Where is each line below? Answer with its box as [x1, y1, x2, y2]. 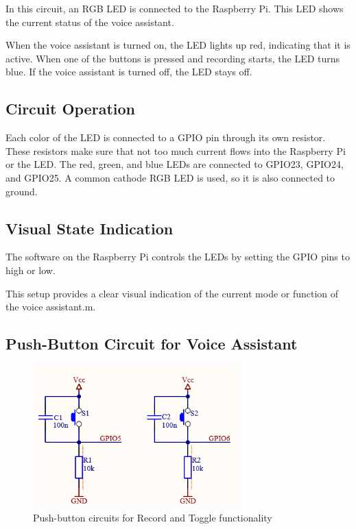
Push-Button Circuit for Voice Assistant [5, 333, 298, 354]
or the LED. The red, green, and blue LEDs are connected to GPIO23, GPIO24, [5, 157, 344, 171]
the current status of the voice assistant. [5, 14, 174, 29]
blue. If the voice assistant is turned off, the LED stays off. [5, 64, 252, 79]
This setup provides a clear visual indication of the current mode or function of [5, 286, 339, 300]
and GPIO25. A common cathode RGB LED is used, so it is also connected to [5, 170, 335, 184]
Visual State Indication [5, 217, 174, 238]
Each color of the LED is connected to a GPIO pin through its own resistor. [5, 130, 326, 145]
